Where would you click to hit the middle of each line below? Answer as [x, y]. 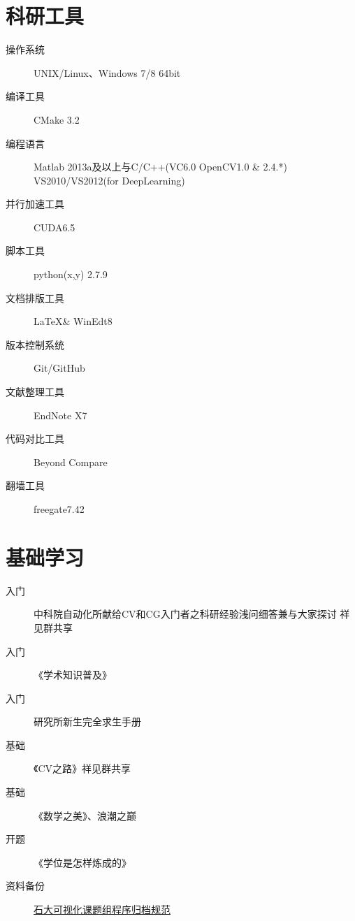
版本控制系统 [35, 344]
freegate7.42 [59, 509]
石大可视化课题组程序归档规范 [102, 909]
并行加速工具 [35, 204]
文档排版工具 [35, 297]
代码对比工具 [35, 438]
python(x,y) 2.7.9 [71, 274]
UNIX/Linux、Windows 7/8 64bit [107, 72]
